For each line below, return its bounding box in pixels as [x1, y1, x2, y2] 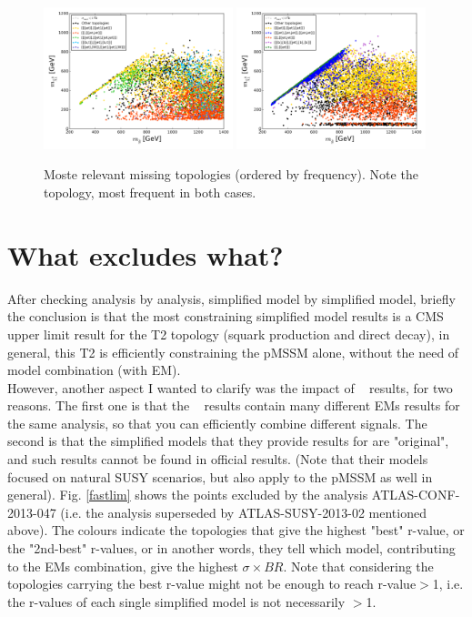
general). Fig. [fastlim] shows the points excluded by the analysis [7, 485, 368, 504]
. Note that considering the [283, 556, 434, 575]
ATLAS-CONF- [371, 485, 460, 504]
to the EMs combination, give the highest [7, 556, 238, 575]
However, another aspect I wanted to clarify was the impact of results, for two [7, 378, 453, 397]
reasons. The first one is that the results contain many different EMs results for [7, 396, 460, 415]
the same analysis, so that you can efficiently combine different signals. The [7, 413, 427, 432]
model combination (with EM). [7, 360, 181, 379]
